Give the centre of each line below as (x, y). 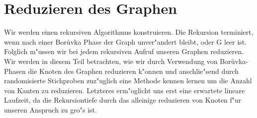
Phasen (15, 71)
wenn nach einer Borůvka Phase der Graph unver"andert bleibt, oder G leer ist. (126, 41)
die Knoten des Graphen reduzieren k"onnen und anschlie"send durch (133, 71)
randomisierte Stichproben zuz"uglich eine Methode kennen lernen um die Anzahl (128, 81)
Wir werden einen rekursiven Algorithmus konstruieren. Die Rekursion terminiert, (129, 32)
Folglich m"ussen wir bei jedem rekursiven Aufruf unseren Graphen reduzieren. (124, 51)
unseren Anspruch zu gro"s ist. (50, 109)
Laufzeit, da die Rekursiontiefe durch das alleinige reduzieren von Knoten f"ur (123, 100)
